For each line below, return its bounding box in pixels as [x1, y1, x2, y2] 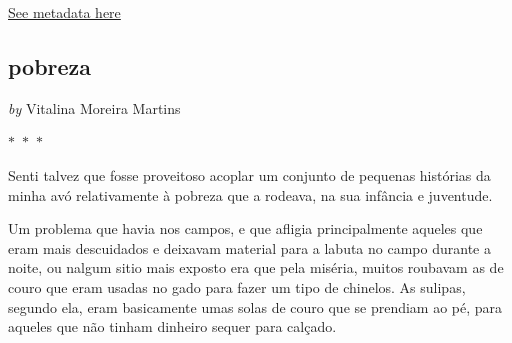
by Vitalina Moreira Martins [8, 97, 181, 118]
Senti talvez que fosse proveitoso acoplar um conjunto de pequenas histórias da [8, 164, 491, 185]
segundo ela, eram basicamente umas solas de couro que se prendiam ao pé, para [8, 296, 503, 317]
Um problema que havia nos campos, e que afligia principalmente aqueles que [8, 218, 483, 239]
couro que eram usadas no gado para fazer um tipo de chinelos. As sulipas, [8, 276, 466, 297]
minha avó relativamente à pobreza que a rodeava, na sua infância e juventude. [8, 184, 493, 205]
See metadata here [8, 2, 121, 22]
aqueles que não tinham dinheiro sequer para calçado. [8, 316, 337, 337]
